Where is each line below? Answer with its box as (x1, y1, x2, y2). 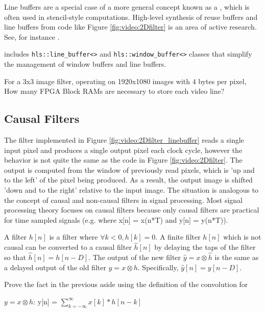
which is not (223, 231, 261, 242)
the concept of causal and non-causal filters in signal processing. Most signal (4, 194, 243, 205)
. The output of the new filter (88, 251, 181, 262)
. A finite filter (155, 231, 201, 242)
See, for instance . (4, 31, 60, 42)
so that (4, 251, 26, 262)
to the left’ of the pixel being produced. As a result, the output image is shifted (4, 174, 253, 185)
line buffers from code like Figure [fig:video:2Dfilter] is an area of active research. (4, 21, 257, 32)
